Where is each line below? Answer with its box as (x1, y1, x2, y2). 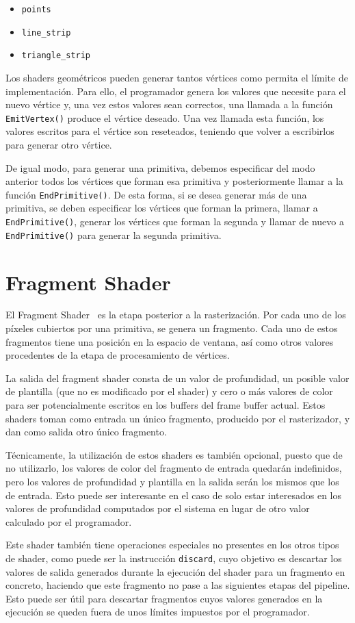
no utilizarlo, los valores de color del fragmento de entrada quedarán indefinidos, (5, 461, 342, 475)
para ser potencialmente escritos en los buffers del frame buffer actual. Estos (5, 398, 326, 412)
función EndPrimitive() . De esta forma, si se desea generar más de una (5, 187, 307, 201)
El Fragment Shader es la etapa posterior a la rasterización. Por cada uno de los (5, 307, 346, 322)
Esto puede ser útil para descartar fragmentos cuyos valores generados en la (5, 591, 323, 605)
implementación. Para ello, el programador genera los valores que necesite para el (5, 84, 346, 98)
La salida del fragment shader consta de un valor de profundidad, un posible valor (5, 370, 350, 385)
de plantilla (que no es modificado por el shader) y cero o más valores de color (5, 384, 333, 398)
